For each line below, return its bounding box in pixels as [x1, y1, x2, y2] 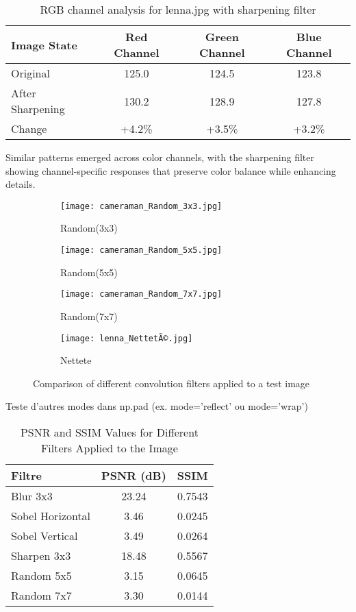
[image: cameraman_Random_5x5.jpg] [60, 245, 222, 256]
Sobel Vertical [11, 527, 78, 543]
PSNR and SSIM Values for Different [20, 424, 199, 440]
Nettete [60, 353, 92, 367]
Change [11, 121, 47, 136]
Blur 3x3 [11, 487, 53, 504]
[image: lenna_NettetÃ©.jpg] [60, 333, 193, 343]
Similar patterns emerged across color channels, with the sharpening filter [5, 150, 314, 164]
